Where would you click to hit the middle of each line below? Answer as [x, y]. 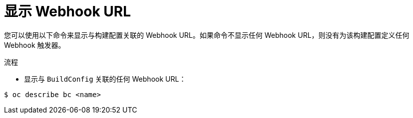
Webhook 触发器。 [35, 45]
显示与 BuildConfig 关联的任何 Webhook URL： [105, 79]
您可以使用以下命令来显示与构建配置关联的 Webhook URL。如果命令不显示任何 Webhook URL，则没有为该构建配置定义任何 [207, 35]
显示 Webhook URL [67, 11]
